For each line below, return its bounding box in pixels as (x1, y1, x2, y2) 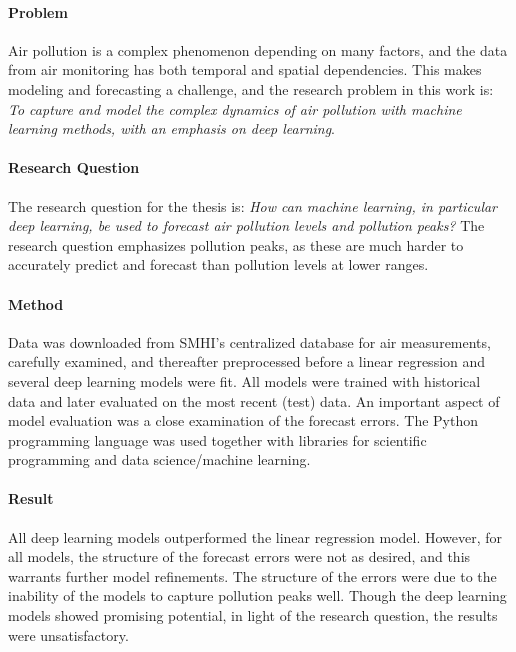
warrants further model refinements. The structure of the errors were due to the (8, 565, 497, 586)
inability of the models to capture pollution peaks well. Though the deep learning (8, 585, 507, 606)
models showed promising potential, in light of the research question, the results (8, 605, 498, 626)
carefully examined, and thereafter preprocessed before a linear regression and (8, 351, 486, 372)
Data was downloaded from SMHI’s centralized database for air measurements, (8, 331, 491, 352)
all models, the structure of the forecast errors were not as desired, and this (8, 546, 471, 567)
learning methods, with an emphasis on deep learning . (8, 118, 336, 139)
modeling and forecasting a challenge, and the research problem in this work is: (8, 78, 494, 99)
